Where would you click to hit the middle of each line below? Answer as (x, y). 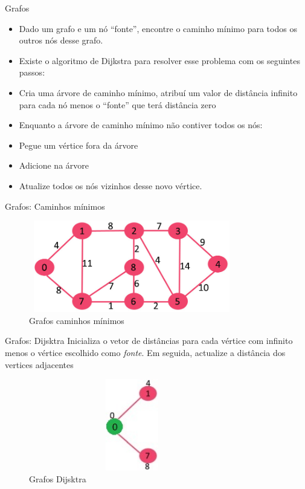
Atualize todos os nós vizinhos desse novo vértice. (111, 185)
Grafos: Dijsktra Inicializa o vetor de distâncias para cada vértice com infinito (149, 341)
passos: (32, 72)
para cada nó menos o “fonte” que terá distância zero (117, 104)
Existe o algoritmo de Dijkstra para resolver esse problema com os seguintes (159, 60)
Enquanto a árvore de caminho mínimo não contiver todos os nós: (141, 125)
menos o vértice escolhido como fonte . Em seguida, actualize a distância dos (145, 353)
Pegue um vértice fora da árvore (79, 145)
